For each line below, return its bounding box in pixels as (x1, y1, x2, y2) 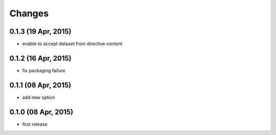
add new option (22, 94, 56, 100)
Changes (9, 8, 49, 19)
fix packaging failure (22, 67, 66, 74)
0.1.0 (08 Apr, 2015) (9, 107, 74, 116)
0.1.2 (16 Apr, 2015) (9, 54, 72, 62)
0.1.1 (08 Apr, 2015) (9, 81, 72, 89)
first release (22, 121, 48, 127)
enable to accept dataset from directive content (22, 41, 123, 47)
